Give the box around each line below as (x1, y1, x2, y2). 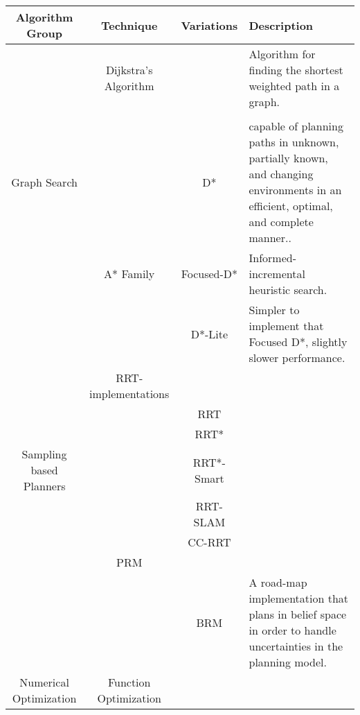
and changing (249, 166, 314, 182)
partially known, (249, 150, 328, 166)
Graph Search (11, 173, 78, 190)
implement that (249, 318, 324, 334)
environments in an (249, 182, 342, 198)
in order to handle (249, 622, 336, 638)
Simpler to (249, 302, 300, 318)
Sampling (21, 446, 67, 462)
